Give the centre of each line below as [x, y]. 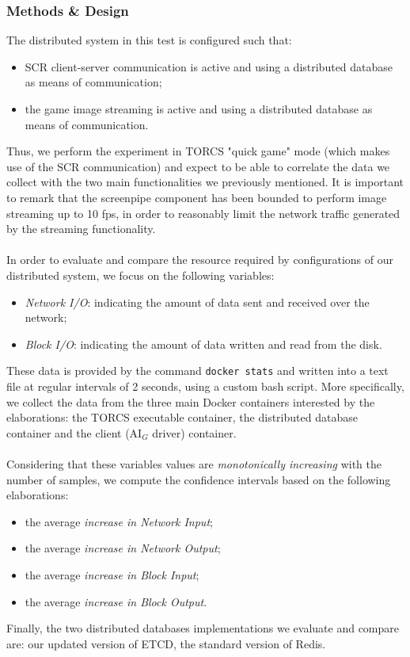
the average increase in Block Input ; [112, 574]
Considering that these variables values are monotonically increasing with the [194, 463]
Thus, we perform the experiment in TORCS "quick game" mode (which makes [198, 151]
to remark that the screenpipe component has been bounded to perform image [197, 197]
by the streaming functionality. [81, 229]
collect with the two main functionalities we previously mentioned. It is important [205, 182]
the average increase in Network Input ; [119, 521]
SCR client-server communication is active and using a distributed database [209, 66]
